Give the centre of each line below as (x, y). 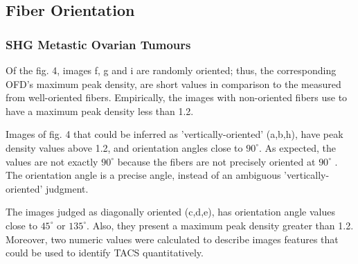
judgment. (67, 188)
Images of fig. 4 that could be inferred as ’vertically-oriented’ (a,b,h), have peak (174, 134)
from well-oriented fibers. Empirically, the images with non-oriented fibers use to (177, 97)
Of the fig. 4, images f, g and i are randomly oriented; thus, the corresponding (171, 70)
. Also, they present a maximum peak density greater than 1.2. (220, 225)
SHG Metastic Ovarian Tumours (98, 44)
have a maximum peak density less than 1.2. (100, 111)
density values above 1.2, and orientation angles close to (124, 147)
